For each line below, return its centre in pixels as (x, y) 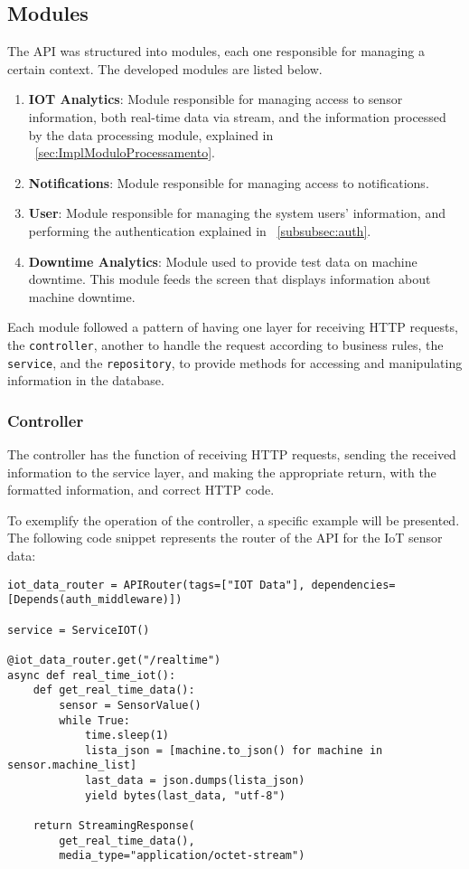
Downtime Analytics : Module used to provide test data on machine (223, 261)
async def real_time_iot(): (92, 675)
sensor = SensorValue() (130, 705)
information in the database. (86, 380)
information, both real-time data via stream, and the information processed (237, 116)
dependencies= (353, 585)
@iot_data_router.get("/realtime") (114, 660)
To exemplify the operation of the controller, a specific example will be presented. (234, 520)
